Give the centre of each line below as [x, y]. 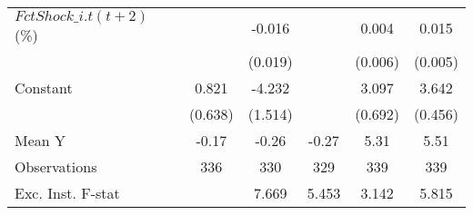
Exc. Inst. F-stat [67, 193]
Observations [56, 166]
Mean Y [40, 140]
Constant [44, 88]
